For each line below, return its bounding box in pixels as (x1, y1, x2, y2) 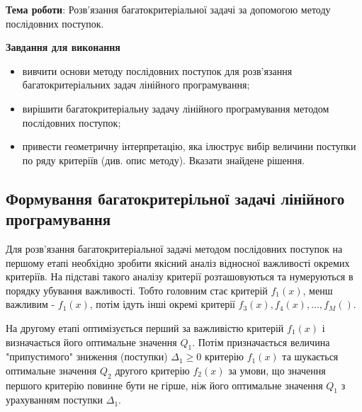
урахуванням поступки (6, 392, 103, 407)
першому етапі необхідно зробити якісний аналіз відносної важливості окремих (6, 255, 350, 270)
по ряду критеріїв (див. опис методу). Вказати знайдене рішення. (22, 152, 305, 167)
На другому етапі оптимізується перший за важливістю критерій (6, 320, 284, 335)
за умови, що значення (228, 362, 326, 377)
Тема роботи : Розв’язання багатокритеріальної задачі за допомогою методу (6, 2, 331, 16)
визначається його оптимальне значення (6, 334, 177, 349)
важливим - (6, 297, 55, 311)
